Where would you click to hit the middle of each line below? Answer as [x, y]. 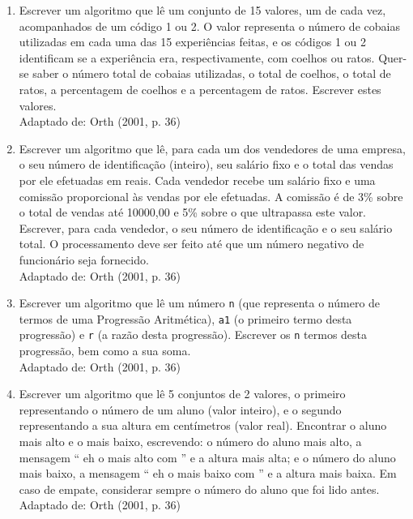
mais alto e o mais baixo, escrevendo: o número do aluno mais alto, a [190, 442]
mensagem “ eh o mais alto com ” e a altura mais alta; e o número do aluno [207, 457]
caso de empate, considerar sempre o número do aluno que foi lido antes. [199, 489]
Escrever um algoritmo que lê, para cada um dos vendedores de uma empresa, [212, 148]
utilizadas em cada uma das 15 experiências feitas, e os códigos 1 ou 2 [193, 42]
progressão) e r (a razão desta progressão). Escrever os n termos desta [193, 335]
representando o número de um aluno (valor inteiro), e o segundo [180, 409]
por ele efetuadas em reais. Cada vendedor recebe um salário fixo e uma [197, 180]
